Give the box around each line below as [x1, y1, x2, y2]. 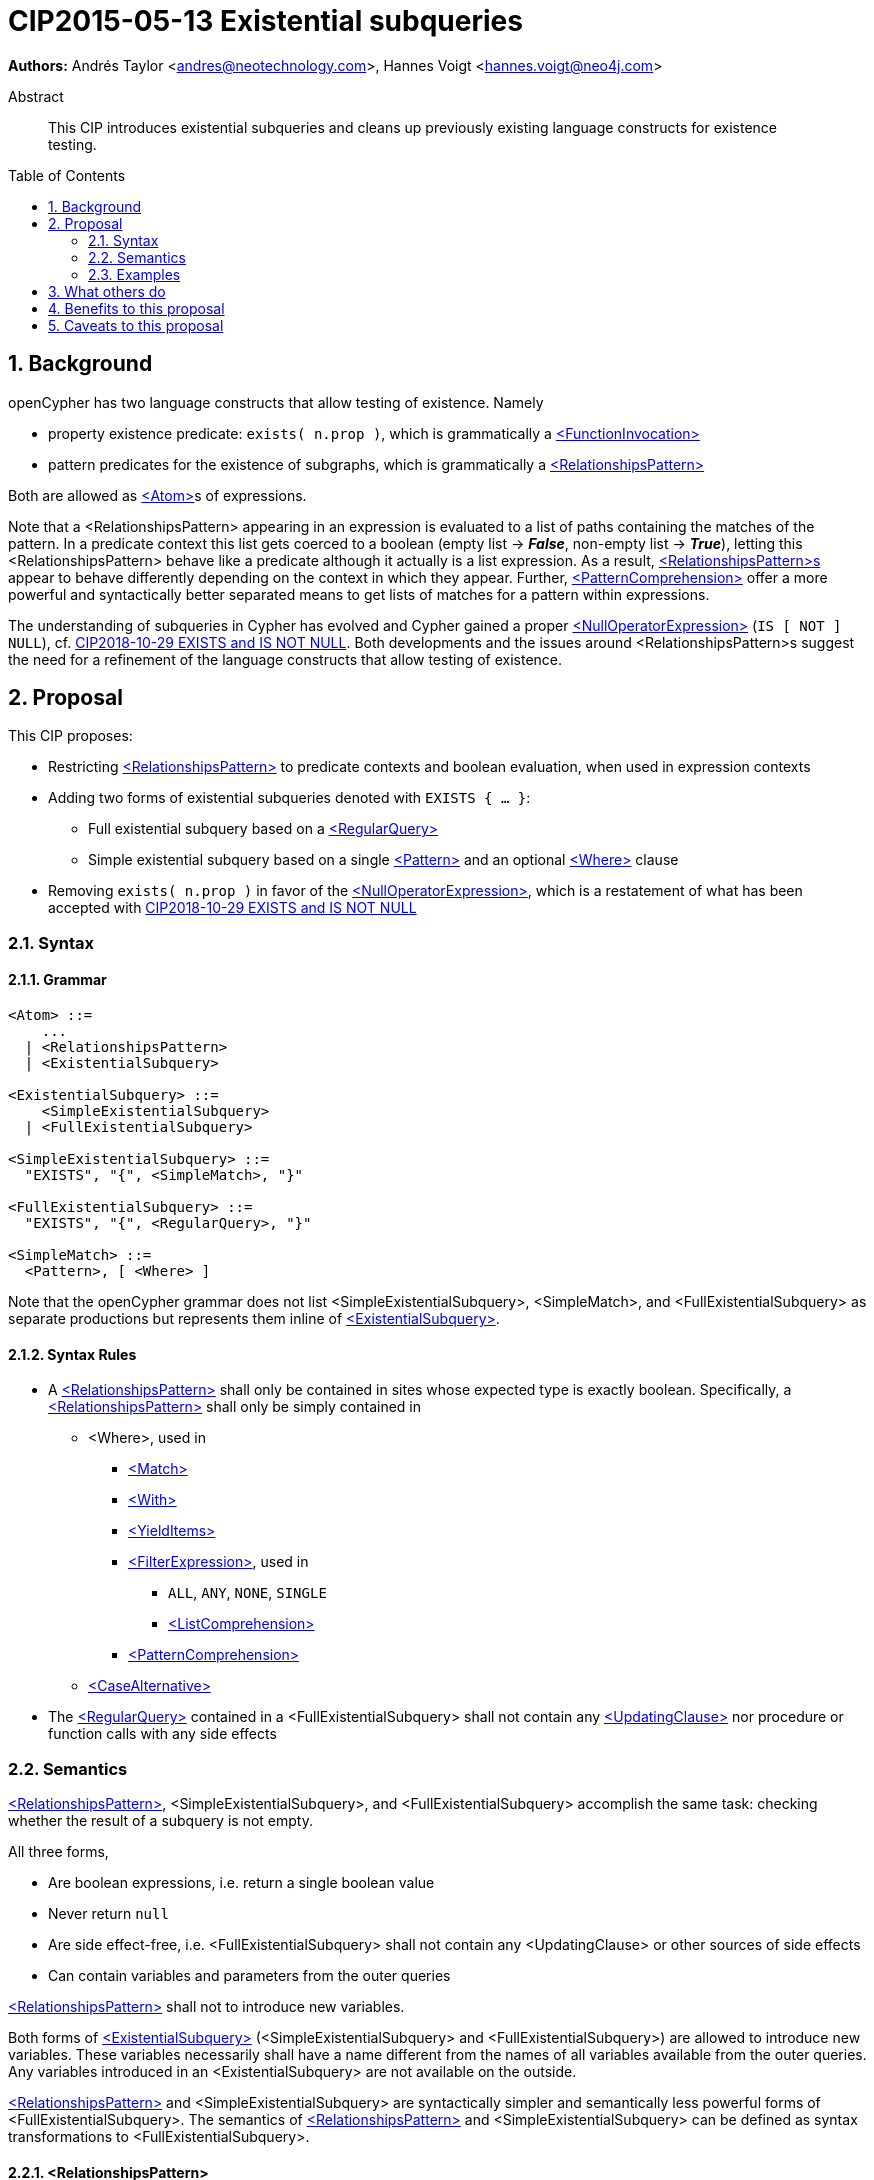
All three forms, [8, 1843, 109, 1860]
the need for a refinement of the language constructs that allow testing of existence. [8, 650, 563, 668]
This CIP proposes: [8, 727, 133, 745]
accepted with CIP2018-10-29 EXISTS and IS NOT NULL [48, 899, 417, 917]
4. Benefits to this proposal [48, 299, 225, 317]
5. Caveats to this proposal [48, 316, 224, 334]
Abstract [8, 87, 64, 105]
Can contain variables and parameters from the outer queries [48, 1967, 451, 1984]
